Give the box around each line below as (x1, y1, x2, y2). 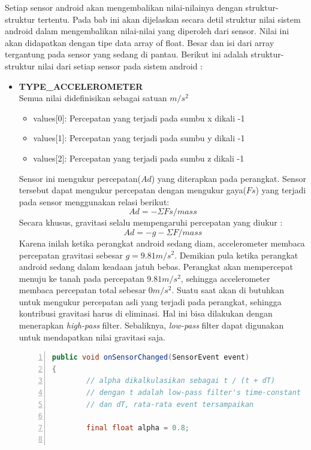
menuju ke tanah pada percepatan (19, 272, 144, 284)
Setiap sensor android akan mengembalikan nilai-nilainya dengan (5, 1, 243, 13)
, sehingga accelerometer (180, 272, 270, 284)
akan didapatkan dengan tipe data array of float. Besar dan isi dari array (5, 36, 274, 48)
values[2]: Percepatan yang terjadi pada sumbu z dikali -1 (33, 151, 244, 164)
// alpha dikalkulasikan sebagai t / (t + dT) (86, 376, 276, 385)
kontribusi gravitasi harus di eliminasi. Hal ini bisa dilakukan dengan (19, 307, 273, 320)
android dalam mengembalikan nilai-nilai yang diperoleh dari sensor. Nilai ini (5, 25, 289, 37)
